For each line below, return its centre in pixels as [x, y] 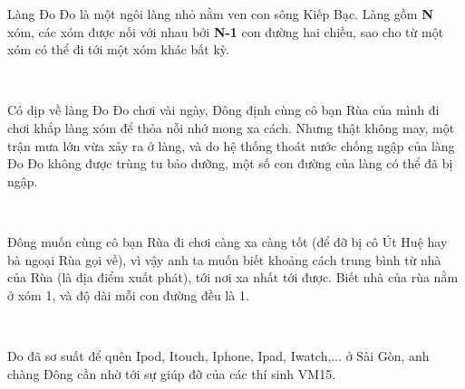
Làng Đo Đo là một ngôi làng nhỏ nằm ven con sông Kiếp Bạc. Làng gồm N [220, 14]
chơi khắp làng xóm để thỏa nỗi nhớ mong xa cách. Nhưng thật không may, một [231, 127]
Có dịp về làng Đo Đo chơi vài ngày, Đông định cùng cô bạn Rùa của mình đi [223, 110]
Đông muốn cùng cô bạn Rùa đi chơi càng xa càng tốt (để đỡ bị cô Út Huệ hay [228, 241]
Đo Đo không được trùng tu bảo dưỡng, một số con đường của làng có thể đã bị [230, 163]
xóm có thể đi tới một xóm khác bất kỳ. [118, 49]
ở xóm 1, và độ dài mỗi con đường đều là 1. [128, 294]
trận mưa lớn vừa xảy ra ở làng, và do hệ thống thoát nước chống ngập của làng [231, 145]
